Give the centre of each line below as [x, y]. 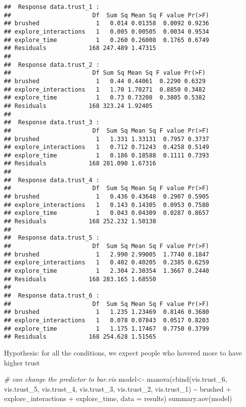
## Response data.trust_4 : [52, 180]
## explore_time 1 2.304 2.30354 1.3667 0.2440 [107, 271]
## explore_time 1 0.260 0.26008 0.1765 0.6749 [107, 40]
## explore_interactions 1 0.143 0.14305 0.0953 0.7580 [107, 205]
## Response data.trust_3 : [52, 123]
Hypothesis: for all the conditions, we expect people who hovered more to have [123, 352]
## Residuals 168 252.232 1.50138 [80, 222]
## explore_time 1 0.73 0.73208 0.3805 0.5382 [105, 98]
